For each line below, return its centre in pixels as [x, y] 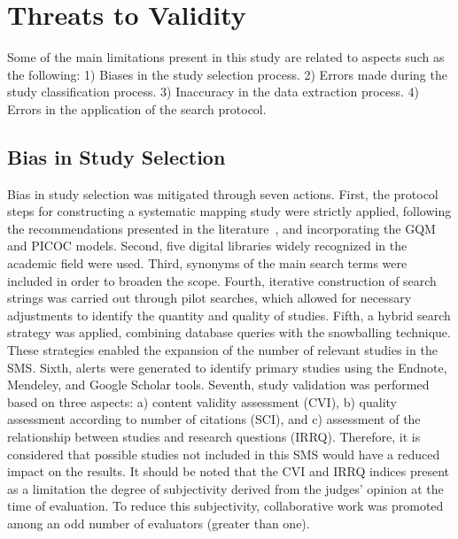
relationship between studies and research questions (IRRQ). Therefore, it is [214, 437]
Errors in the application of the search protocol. [137, 108]
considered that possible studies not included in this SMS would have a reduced [224, 454]
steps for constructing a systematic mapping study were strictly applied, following [229, 211]
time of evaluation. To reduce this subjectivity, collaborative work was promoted [225, 506]
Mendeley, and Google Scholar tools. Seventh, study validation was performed [218, 385]
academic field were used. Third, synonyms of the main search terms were [207, 263]
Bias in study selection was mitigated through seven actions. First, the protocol [223, 193]
